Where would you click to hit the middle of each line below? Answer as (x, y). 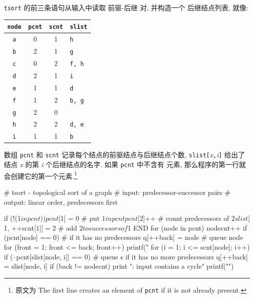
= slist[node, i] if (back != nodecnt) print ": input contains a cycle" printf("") (119, 266)
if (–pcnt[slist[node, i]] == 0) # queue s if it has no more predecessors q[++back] (126, 256)
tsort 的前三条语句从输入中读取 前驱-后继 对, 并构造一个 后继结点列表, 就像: (126, 7)
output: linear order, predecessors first (61, 202)
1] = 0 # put (80, 218)
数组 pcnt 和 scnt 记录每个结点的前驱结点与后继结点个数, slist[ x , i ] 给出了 (125, 155)
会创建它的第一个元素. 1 (41, 175)
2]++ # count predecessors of (184, 218)
